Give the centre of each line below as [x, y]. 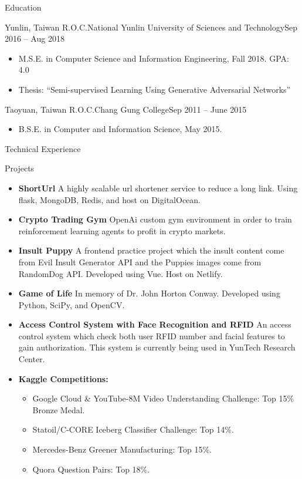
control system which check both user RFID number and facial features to [152, 335]
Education [23, 7]
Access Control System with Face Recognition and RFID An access [155, 324]
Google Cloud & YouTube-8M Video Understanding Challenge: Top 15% [163, 398]
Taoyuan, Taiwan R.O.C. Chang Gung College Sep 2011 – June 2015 [126, 109]
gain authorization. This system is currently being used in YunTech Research [157, 347]
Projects [20, 168]
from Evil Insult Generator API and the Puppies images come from [140, 262]
